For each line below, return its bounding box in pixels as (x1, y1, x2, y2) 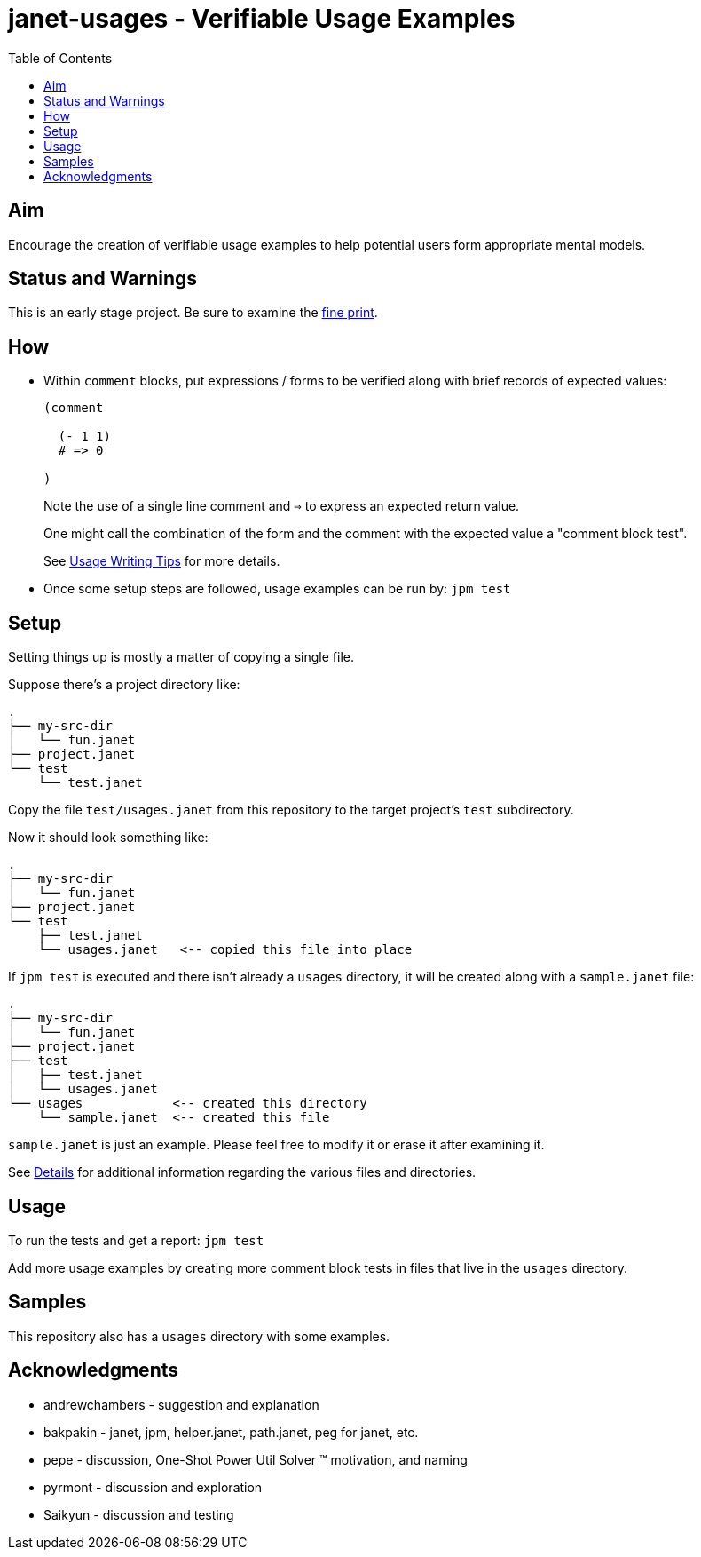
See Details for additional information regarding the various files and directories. (8, 1164, 477, 1180)
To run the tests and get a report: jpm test (8, 1232, 264, 1248)
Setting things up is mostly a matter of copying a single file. (8, 649, 354, 665)
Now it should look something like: (8, 830, 209, 846)
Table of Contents (8, 50, 113, 66)
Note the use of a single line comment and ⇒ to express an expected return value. (43, 498, 520, 514)
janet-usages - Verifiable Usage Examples (8, 4, 516, 34)
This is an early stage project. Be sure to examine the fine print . (8, 305, 378, 321)
